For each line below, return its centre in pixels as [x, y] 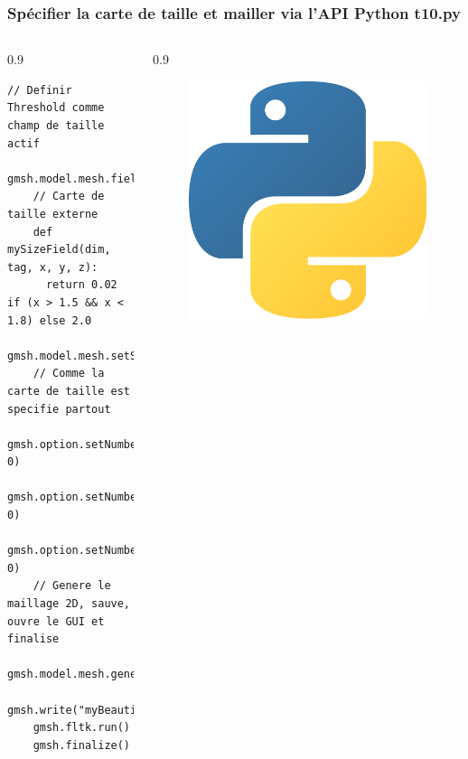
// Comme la [69, 374]
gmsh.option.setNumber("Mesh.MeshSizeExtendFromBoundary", [188, 444]
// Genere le [72, 586]
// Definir [40, 90]
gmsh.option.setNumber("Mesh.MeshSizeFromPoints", [163, 497]
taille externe [53, 214]
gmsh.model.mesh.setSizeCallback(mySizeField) [150, 356]
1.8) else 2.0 [50, 320]
